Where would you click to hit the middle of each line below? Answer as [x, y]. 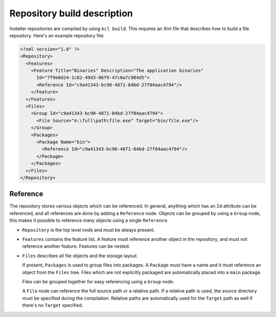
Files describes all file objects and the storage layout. [80, 256]
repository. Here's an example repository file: [57, 35]
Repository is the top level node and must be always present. [89, 230]
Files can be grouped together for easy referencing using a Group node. [98, 281]
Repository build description [71, 13]
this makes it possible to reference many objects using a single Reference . [89, 221]
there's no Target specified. [53, 305]
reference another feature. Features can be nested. [76, 246]
